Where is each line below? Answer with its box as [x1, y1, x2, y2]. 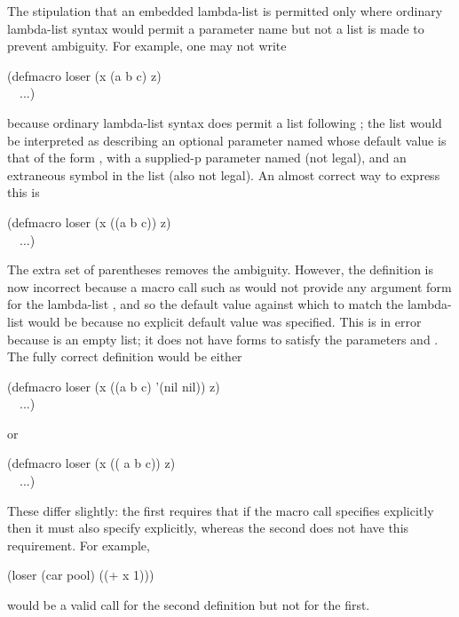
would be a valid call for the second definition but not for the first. [7, 596, 370, 614]
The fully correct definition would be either [7, 347, 242, 366]
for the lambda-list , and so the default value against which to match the [7, 295, 404, 313]
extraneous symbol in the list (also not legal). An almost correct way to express [7, 165, 440, 184]
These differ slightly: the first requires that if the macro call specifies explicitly [7, 501, 434, 519]
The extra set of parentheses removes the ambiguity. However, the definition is [7, 260, 433, 279]
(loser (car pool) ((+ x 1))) [7, 566, 154, 584]
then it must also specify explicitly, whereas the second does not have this [7, 518, 409, 537]
